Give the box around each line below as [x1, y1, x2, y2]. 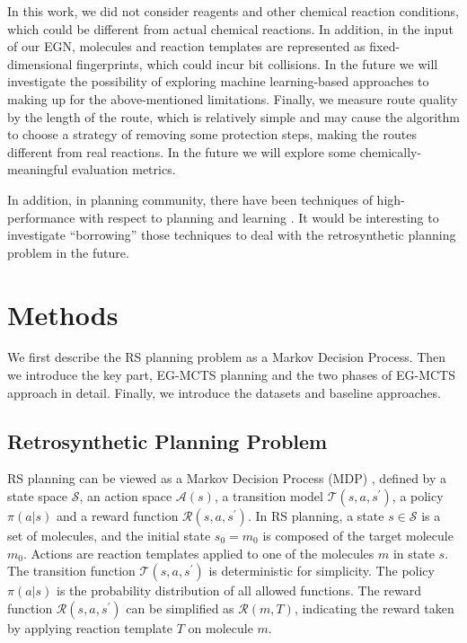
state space [7, 487, 68, 506]
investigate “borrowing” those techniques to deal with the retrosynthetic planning [7, 225, 456, 244]
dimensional [7, 54, 73, 73]
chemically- [359, 142, 422, 161]
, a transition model [214, 487, 323, 506]
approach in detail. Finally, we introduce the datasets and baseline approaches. [7, 383, 441, 401]
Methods [7, 295, 119, 332]
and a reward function [57, 506, 179, 525]
